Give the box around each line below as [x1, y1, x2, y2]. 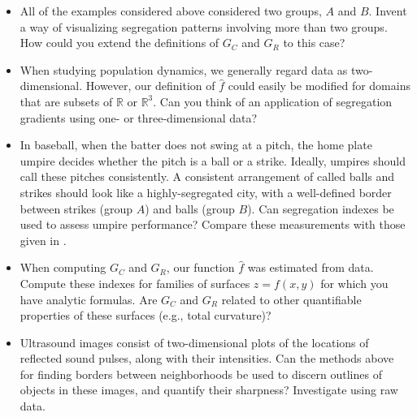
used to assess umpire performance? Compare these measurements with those [20, 216, 406, 233]
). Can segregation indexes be [247, 200, 394, 217]
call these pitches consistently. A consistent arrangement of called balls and [20, 168, 395, 185]
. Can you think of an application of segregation [153, 92, 393, 110]
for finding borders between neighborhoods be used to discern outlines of [20, 365, 382, 382]
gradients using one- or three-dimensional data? [20, 109, 258, 126]
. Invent [368, 2, 407, 19]
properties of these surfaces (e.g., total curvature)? [20, 307, 271, 324]
